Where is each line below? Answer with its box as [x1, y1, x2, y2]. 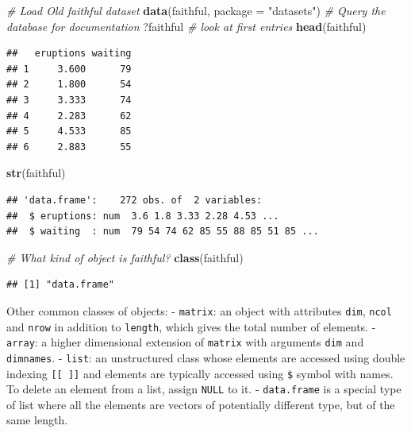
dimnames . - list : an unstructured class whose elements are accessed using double [6, 349, 405, 365]
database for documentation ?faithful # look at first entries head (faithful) [6, 17, 367, 34]
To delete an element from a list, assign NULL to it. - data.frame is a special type [6, 381, 401, 397]
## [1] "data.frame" [6, 279, 115, 291]
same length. [6, 412, 68, 428]
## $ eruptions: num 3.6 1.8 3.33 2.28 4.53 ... [6, 210, 279, 222]
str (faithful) [6, 164, 66, 181]
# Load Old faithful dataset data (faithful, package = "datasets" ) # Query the [6, 2, 386, 18]
